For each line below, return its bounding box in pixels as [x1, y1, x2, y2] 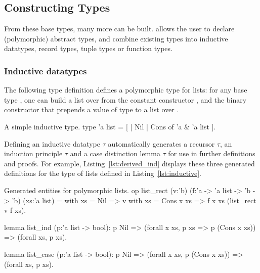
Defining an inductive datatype [4, 138, 101, 149]
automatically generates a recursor [108, 138, 215, 149]
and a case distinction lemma [70, 148, 160, 159]
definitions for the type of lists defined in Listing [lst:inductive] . [4, 168, 201, 178]
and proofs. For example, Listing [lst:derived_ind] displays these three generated [4, 158, 255, 168]
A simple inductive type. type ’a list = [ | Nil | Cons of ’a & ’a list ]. [4, 121, 216, 131]
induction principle [4, 148, 63, 159]
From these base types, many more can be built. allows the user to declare [4, 23, 235, 34]
